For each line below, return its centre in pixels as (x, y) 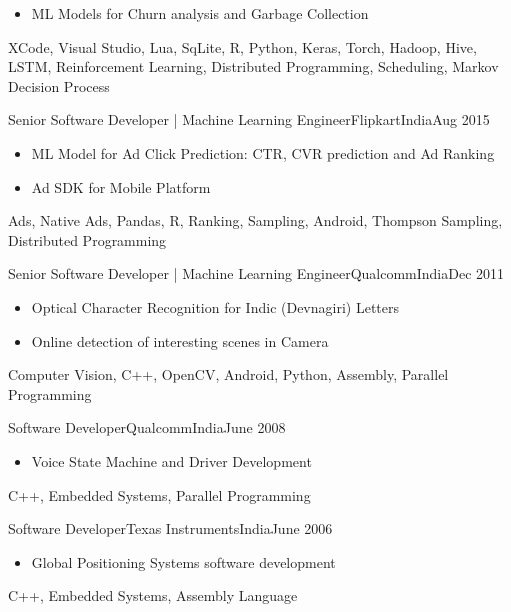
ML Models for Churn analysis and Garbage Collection (200, 13)
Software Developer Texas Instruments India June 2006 (170, 528)
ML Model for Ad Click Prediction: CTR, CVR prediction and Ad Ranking (263, 152)
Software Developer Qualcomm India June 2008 (147, 427)
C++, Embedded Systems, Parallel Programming (159, 494)
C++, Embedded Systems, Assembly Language (153, 595)
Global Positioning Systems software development (183, 561)
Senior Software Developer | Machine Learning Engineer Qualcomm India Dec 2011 (256, 273)
